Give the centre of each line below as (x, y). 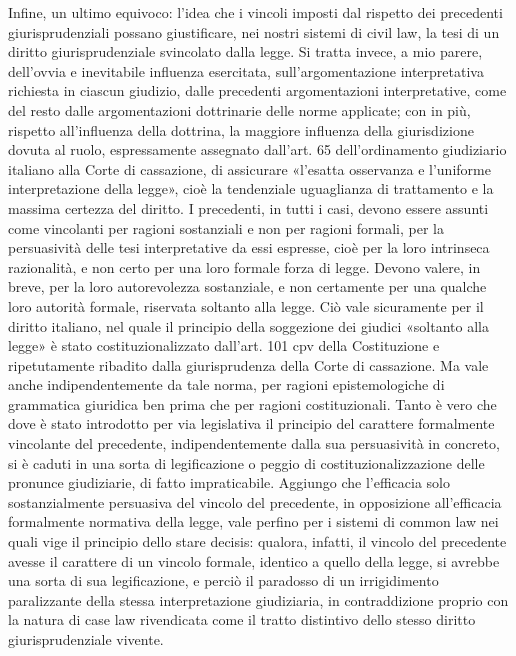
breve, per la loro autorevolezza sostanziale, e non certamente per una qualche (247, 286)
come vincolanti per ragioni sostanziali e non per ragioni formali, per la (226, 227)
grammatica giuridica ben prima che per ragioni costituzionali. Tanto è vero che (252, 403)
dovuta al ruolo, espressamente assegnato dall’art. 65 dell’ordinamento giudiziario (257, 149)
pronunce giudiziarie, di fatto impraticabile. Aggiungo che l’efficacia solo (229, 482)
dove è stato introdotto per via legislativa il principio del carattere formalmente (251, 423)
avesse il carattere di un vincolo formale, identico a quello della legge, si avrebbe (254, 560)
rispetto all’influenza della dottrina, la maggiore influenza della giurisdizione (241, 129)
